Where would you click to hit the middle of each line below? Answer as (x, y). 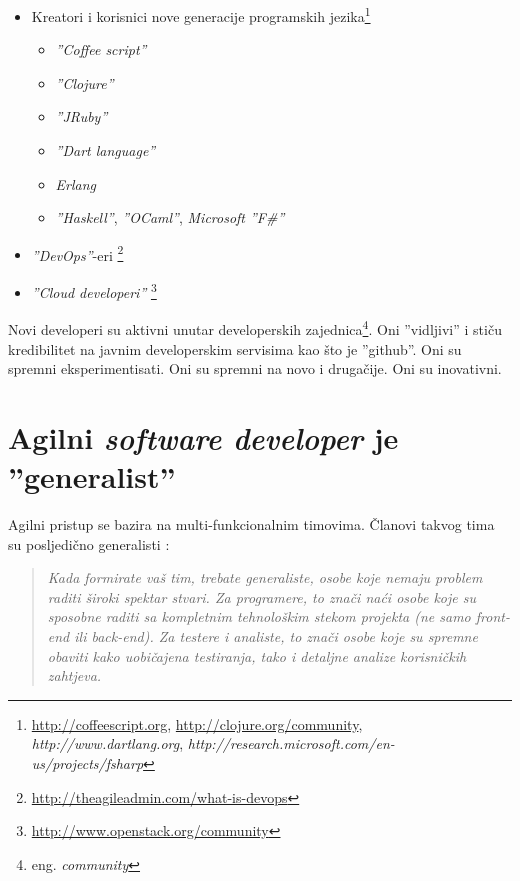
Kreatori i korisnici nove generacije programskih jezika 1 (201, 14)
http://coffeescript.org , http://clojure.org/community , (197, 723)
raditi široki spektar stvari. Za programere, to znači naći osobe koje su (261, 596)
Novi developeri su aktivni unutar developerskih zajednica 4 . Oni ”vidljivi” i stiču (255, 327)
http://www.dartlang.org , (107, 743)
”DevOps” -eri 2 (77, 253)
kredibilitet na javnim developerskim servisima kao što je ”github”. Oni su (235, 348)
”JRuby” (81, 116)
